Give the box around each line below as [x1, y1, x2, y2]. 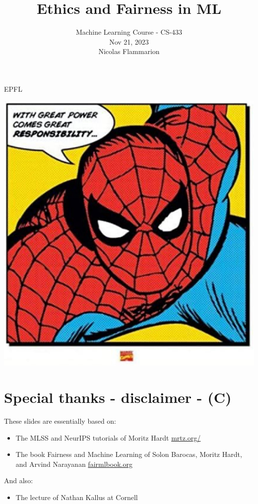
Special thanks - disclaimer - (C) [4, 387, 232, 407]
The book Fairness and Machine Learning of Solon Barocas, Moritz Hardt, [15, 449, 242, 459]
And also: [4, 475, 33, 486]
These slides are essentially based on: [4, 416, 117, 426]
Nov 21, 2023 [109, 36, 149, 47]
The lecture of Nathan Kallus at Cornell [15, 492, 138, 502]
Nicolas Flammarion [98, 46, 160, 56]
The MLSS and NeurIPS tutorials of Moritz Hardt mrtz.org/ [15, 432, 201, 443]
